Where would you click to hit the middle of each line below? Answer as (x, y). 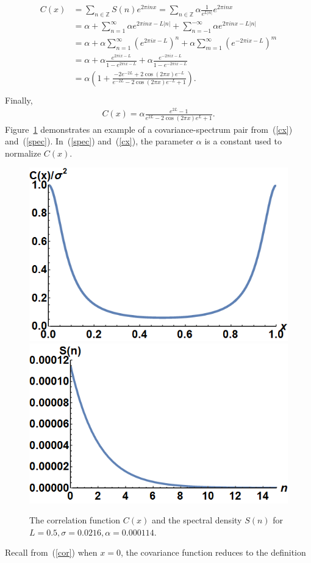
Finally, (19, 100)
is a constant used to (243, 141)
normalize (23, 153)
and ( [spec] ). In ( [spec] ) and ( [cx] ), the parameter (99, 141)
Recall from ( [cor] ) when (51, 552)
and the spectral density (197, 520)
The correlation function (75, 520)
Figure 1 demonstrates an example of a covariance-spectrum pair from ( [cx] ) (149, 129)
